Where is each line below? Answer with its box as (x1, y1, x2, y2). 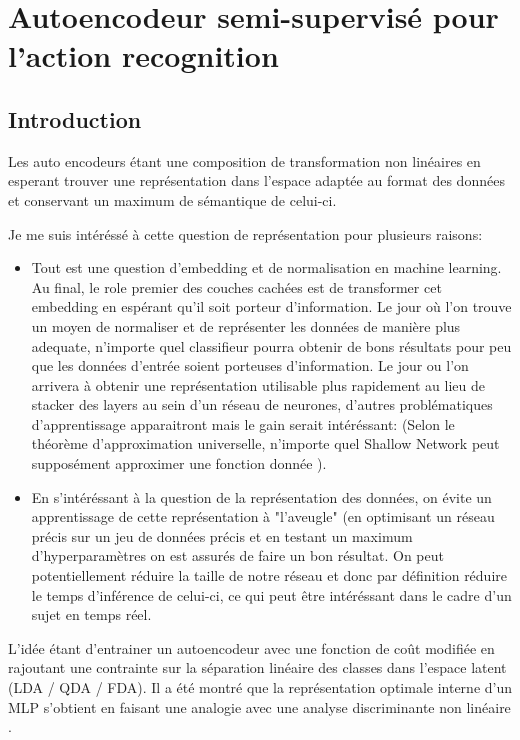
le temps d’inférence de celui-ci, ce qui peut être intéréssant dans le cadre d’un (31, 584, 512, 605)
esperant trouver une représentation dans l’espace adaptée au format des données (8, 170, 505, 191)
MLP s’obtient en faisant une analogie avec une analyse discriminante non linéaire (8, 696, 511, 717)
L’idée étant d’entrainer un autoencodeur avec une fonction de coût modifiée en (8, 637, 495, 658)
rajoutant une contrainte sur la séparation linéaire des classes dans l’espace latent (8, 657, 507, 678)
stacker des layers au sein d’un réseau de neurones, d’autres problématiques (31, 394, 493, 415)
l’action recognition (8, 35, 279, 76)
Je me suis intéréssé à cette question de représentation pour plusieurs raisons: (8, 223, 483, 244)
